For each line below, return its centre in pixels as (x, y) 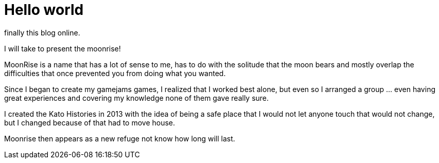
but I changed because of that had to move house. (90, 122)
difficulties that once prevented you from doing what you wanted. (115, 73)
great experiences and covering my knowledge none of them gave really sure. (137, 98)
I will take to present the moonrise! (63, 48)
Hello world (44, 10)
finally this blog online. (42, 32)
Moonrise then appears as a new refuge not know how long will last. (120, 138)
